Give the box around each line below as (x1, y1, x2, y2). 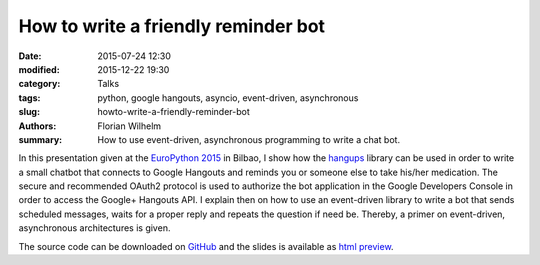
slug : (18, 106, 40, 118)
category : (18, 78, 61, 90)
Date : (18, 50, 42, 62)
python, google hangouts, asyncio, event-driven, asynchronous (97, 91, 359, 104)
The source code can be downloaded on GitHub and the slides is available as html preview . (18, 240, 394, 252)
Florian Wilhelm (97, 120, 162, 132)
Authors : (18, 120, 57, 132)
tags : (18, 91, 41, 104)
